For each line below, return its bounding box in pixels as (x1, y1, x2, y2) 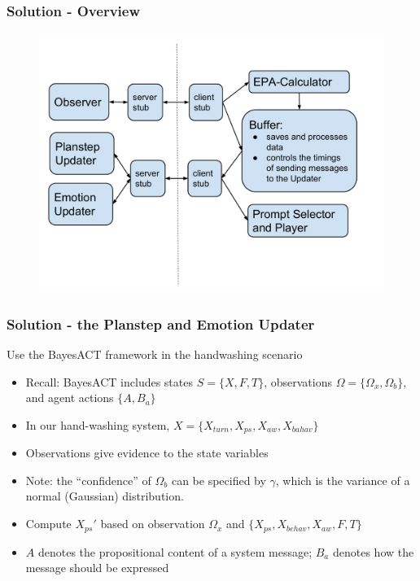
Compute (25, 515, 72, 532)
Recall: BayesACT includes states (25, 373, 193, 390)
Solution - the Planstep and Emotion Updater (7, 313, 315, 334)
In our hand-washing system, (25, 416, 170, 433)
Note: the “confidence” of (25, 471, 151, 488)
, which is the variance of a (275, 471, 410, 488)
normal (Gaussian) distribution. (25, 487, 184, 505)
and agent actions (25, 389, 114, 406)
